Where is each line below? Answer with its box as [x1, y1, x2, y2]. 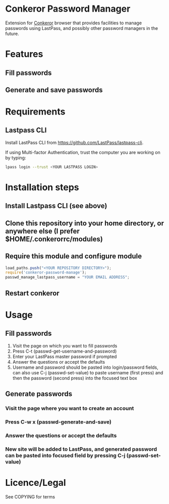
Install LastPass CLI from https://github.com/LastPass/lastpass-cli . [5, 139, 144, 145]
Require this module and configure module [5, 252, 142, 261]
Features [5, 49, 43, 60]
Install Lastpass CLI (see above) [5, 202, 107, 210]
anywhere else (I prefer [5, 226, 80, 236]
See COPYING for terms [5, 493, 55, 499]
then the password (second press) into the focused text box [12, 375, 137, 381]
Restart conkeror [5, 289, 60, 297]
